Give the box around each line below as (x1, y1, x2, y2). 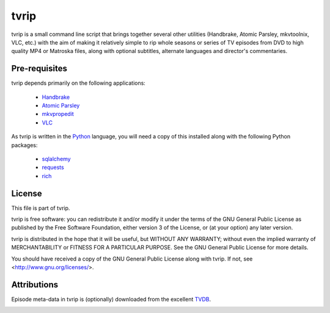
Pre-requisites (11, 63, 67, 74)
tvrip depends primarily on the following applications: (11, 79, 146, 87)
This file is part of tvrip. (11, 204, 70, 212)
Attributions (11, 279, 59, 290)
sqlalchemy (42, 155, 71, 162)
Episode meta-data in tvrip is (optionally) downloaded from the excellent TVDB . (11, 295, 211, 303)
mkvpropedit (42, 110, 75, 118)
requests (42, 164, 64, 171)
